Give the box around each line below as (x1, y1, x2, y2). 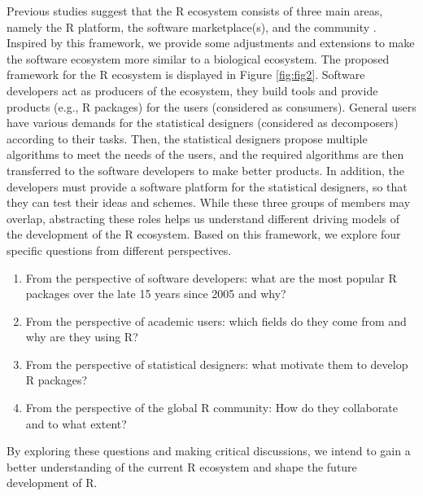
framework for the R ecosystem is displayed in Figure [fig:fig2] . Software (7, 66, 365, 83)
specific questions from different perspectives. (7, 241, 232, 258)
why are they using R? (25, 328, 138, 345)
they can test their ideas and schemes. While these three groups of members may (7, 194, 411, 211)
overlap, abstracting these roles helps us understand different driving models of (7, 209, 400, 226)
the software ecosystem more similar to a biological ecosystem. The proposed (7, 50, 390, 67)
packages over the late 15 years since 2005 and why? (25, 285, 286, 302)
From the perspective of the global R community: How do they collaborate (25, 399, 398, 416)
